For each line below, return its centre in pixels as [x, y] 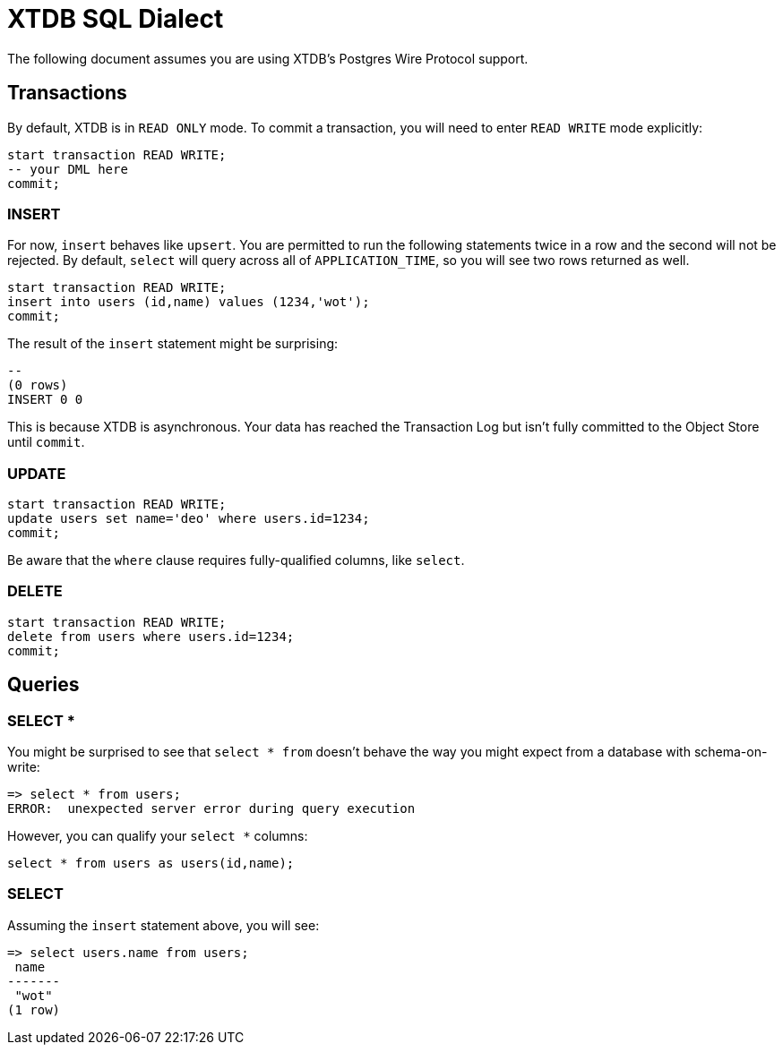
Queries [43, 685]
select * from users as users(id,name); [151, 864]
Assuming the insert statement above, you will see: [163, 925]
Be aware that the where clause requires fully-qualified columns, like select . [236, 560]
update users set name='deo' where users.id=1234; [189, 519]
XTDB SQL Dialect [116, 19]
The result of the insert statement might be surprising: [173, 344]
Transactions [67, 93]
